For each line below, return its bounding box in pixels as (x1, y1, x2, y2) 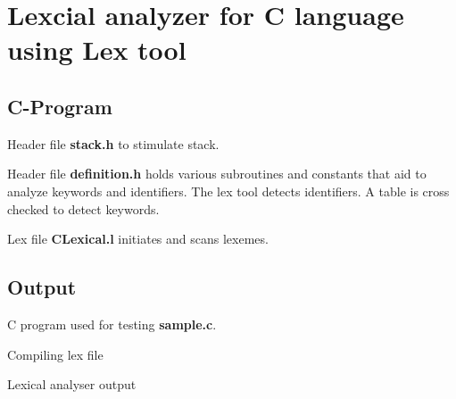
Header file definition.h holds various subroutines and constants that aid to (7, 164, 427, 183)
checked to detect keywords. (7, 199, 160, 218)
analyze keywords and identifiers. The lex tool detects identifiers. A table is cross (7, 181, 450, 200)
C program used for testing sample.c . (7, 314, 217, 333)
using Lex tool (7, 31, 187, 68)
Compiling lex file (7, 345, 104, 363)
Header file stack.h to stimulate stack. (7, 134, 220, 153)
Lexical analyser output (7, 375, 137, 394)
